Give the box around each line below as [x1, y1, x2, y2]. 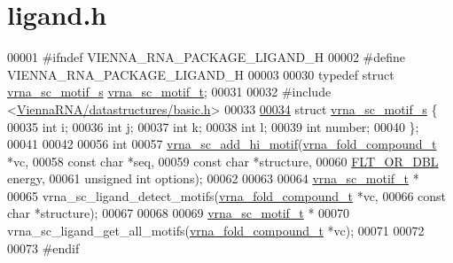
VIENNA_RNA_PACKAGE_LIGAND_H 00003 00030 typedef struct [7, 65, 394, 83]
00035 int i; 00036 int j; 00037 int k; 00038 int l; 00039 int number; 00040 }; [7, 117, 419, 135]
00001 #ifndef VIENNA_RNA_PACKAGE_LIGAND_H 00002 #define [7, 48, 406, 66]
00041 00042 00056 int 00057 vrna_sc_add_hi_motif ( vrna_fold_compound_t [7, 135, 437, 153]
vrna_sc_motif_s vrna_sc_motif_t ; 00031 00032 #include [7, 82, 332, 101]
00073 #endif [7, 238, 80, 257]
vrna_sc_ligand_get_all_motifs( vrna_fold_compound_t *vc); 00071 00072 [7, 221, 425, 240]
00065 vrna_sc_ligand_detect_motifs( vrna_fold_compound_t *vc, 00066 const [7, 186, 447, 205]
